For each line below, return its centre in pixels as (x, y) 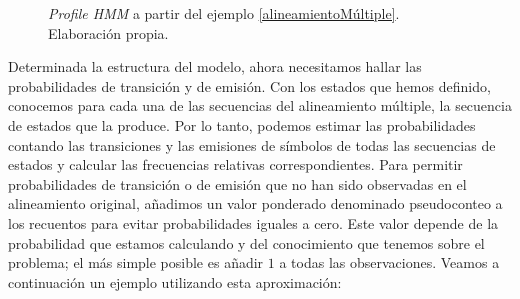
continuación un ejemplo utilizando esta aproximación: (175, 281)
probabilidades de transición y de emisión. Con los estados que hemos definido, (249, 85)
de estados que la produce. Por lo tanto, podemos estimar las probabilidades (242, 124)
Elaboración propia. (108, 32)
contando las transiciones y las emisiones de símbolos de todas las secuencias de (252, 144)
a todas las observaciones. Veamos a (389, 262)
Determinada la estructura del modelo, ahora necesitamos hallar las (215, 66)
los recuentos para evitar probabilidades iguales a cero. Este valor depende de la (253, 222)
